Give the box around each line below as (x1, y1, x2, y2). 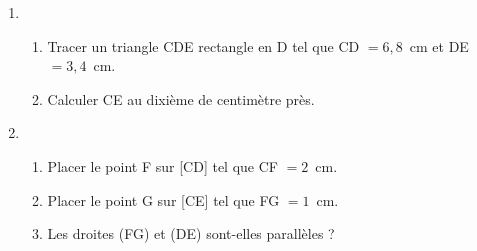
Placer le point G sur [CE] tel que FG (47, 189, 280, 210)
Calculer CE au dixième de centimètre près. (47, 88, 315, 109)
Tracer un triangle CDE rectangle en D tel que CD (47, 35, 360, 56)
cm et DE (409, 35, 469, 56)
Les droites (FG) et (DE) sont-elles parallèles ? (47, 223, 335, 244)
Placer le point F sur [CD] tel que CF (47, 155, 278, 176)
